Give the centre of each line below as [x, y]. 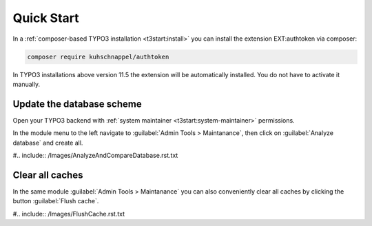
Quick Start [46, 18]
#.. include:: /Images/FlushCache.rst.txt [69, 214]
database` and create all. [48, 143]
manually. [27, 84]
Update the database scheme [77, 104]
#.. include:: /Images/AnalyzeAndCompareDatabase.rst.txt [95, 155]
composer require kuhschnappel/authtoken [98, 56]
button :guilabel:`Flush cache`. [56, 201]
